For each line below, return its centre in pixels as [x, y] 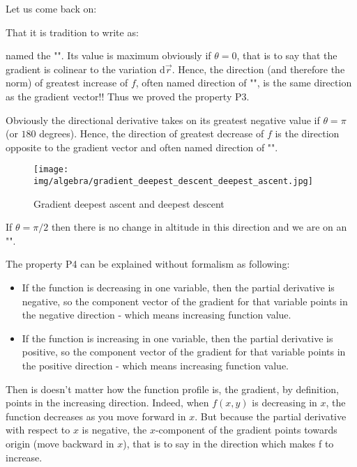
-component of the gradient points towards [246, 430]
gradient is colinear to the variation [81, 69]
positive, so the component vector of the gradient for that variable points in [184, 352]
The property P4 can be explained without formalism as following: [148, 264]
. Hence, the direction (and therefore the [258, 69]
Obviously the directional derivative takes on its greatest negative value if [163, 120]
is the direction [307, 133]
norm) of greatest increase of [67, 83]
